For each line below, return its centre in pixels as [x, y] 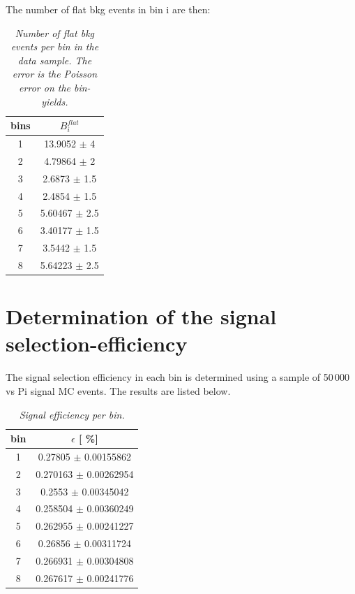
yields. [55, 101]
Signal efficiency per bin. [72, 414]
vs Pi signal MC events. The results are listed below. [118, 390]
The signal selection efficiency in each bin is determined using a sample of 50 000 [178, 377]
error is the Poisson [55, 74]
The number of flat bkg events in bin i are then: [108, 9]
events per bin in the [55, 46]
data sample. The [55, 60]
